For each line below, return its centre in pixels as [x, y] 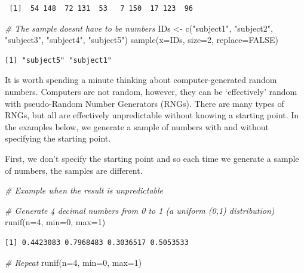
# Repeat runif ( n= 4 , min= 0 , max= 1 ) [73, 262]
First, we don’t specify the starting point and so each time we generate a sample [152, 158]
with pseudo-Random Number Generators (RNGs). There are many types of [145, 103]
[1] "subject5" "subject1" [58, 60]
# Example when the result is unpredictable [84, 190]
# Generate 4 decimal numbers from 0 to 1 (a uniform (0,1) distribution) [140, 210]
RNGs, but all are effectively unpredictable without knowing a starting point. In [152, 115]
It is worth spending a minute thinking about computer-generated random [141, 80]
